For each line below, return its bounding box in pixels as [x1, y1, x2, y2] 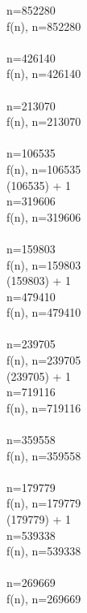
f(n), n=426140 [6, 65, 81, 82]
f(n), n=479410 [6, 304, 81, 321]
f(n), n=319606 [6, 208, 81, 225]
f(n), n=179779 [6, 494, 81, 512]
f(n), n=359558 [6, 447, 81, 464]
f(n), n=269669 [6, 589, 81, 607]
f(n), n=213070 [6, 113, 81, 130]
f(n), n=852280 [6, 17, 81, 34]
